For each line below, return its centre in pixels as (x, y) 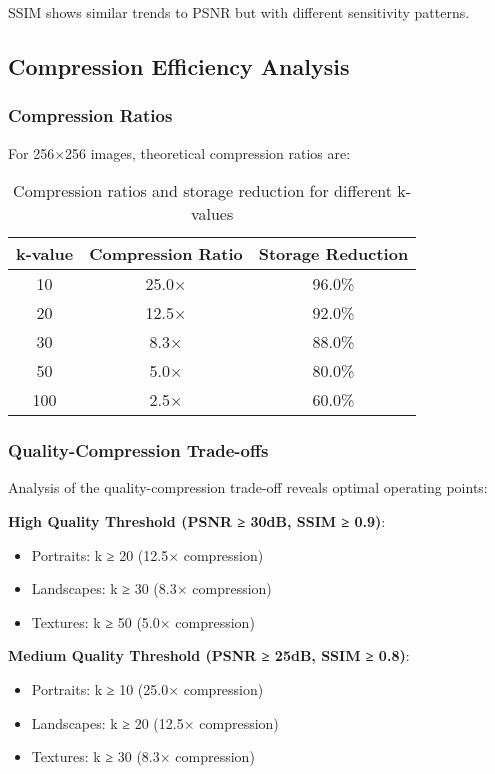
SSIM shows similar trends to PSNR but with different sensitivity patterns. (239, 12)
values (212, 214)
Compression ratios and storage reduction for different (202, 191)
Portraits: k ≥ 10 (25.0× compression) (147, 688)
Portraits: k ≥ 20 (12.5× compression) (147, 554)
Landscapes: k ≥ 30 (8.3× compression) (151, 588)
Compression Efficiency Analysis (179, 65)
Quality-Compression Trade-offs (138, 450)
